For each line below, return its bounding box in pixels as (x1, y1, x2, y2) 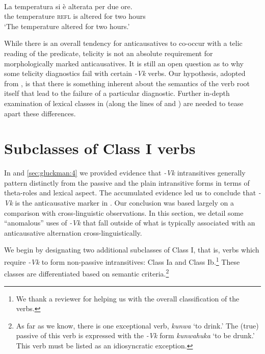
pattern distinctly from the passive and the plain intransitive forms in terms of (4, 177, 250, 188)
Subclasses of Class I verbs (4, 138, 196, 159)
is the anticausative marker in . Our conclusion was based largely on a (15, 197, 234, 208)
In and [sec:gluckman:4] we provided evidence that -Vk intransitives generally (4, 167, 246, 178)
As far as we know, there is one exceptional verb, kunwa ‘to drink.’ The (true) (16, 320, 259, 331)
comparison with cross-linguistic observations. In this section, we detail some (4, 207, 244, 218)
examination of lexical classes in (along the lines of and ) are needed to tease (4, 97, 244, 108)
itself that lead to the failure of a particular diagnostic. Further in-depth (4, 88, 230, 98)
